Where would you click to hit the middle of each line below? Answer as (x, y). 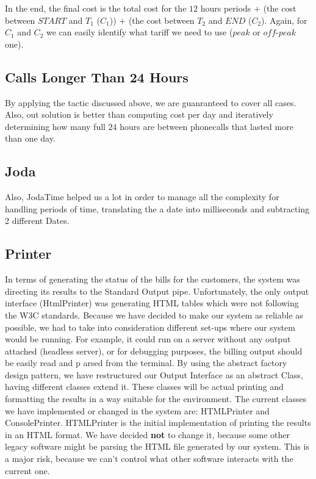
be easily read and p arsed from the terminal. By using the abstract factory (146, 363)
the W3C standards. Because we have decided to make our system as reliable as (154, 315)
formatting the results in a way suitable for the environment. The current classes (156, 399)
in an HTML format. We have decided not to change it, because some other (147, 434)
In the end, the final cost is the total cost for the (96, 8)
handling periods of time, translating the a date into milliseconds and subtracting (157, 208)
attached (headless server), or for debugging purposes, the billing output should (154, 351)
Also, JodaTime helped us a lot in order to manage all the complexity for (142, 197)
